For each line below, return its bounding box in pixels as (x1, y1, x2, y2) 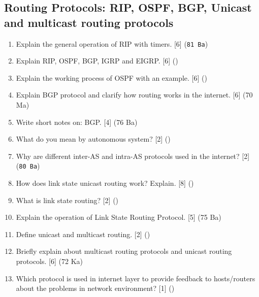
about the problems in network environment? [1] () (16, 283, 175, 293)
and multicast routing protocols (4, 14, 174, 30)
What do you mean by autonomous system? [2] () (16, 134, 171, 144)
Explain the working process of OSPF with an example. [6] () (16, 72, 207, 83)
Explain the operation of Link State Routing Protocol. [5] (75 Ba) (16, 212, 221, 222)
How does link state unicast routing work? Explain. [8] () (16, 178, 194, 188)
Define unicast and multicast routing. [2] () (16, 228, 150, 239)
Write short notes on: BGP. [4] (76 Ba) (16, 116, 138, 127)
